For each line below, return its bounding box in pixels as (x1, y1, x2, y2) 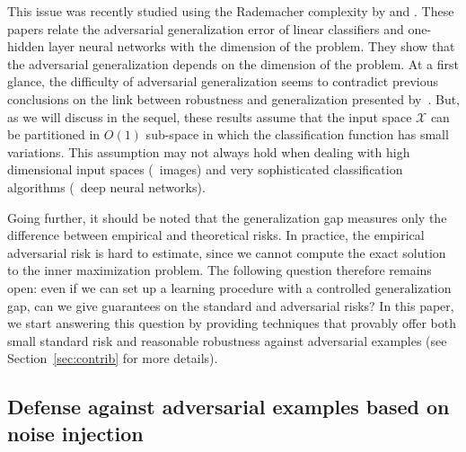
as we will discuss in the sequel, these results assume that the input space (7, 107, 412, 126)
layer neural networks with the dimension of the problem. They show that (48, 37, 455, 56)
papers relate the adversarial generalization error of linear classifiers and (7, 19, 404, 38)
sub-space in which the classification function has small (145, 125, 449, 144)
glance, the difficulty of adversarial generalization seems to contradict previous (7, 72, 438, 91)
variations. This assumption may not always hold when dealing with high (7, 142, 410, 161)
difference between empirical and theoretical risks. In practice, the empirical (7, 226, 425, 244)
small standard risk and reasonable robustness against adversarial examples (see (7, 331, 447, 350)
